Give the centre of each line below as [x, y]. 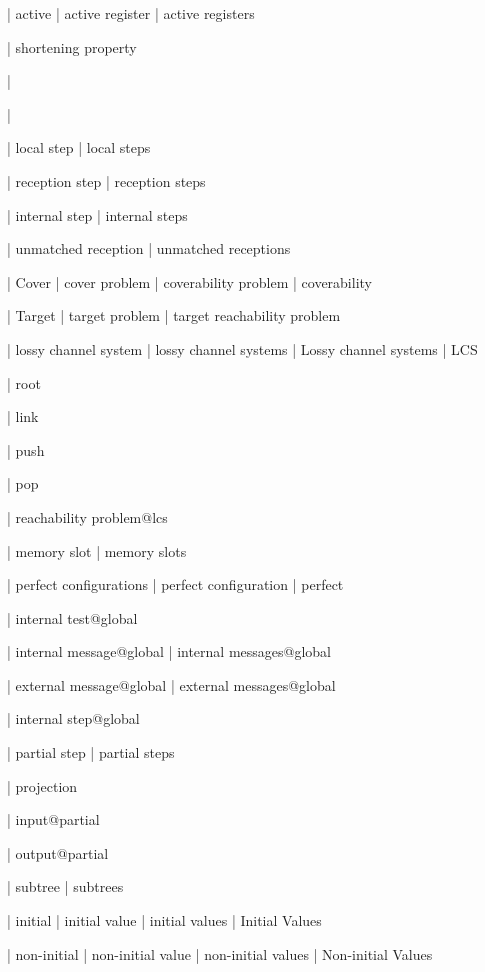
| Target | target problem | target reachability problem [174, 315]
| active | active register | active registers [131, 13]
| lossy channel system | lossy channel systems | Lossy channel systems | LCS [242, 348]
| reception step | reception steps [106, 180]
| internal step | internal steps [97, 214]
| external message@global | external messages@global [171, 684]
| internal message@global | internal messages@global [169, 651]
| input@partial [53, 819]
